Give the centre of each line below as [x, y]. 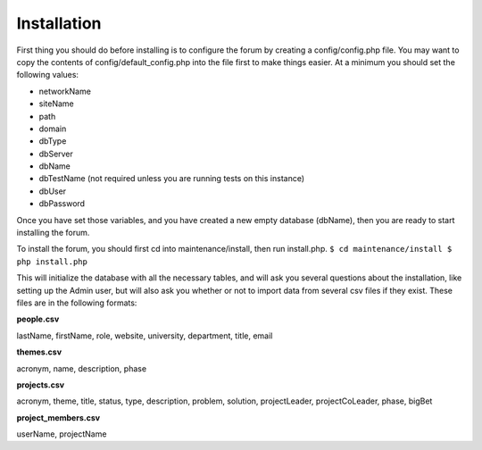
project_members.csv [58, 417]
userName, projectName [62, 434]
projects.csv [41, 385]
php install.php [52, 262]
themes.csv [39, 352]
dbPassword [62, 204]
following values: [48, 75]
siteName [57, 104]
